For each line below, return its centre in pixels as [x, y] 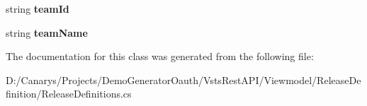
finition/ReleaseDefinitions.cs [69, 94]
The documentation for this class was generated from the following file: [160, 56]
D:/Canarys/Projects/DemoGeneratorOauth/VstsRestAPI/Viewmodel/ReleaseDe [183, 79]
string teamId [38, 8]
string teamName [47, 32]
